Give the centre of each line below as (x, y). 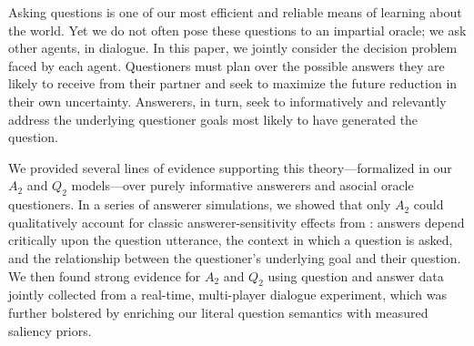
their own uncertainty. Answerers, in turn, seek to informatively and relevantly (227, 101)
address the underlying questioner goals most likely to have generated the (213, 119)
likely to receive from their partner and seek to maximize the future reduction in (233, 83)
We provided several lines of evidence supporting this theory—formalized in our (230, 167)
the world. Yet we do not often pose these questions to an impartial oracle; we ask (237, 30)
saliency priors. (50, 330)
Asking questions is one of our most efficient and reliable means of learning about (235, 12)
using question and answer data (356, 275)
